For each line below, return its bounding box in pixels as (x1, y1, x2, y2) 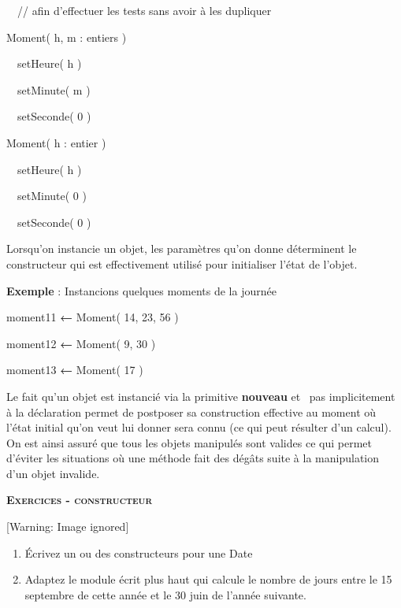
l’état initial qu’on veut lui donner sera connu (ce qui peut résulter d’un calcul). (6, 419, 392, 436)
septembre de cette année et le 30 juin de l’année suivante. (24, 586, 306, 602)
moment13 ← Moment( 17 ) (6, 361, 143, 378)
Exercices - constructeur (6, 491, 153, 508)
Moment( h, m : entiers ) (6, 28, 127, 45)
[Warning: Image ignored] (6, 518, 129, 535)
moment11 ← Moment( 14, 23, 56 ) (6, 309, 179, 325)
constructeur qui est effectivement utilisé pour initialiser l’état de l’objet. (6, 255, 358, 272)
